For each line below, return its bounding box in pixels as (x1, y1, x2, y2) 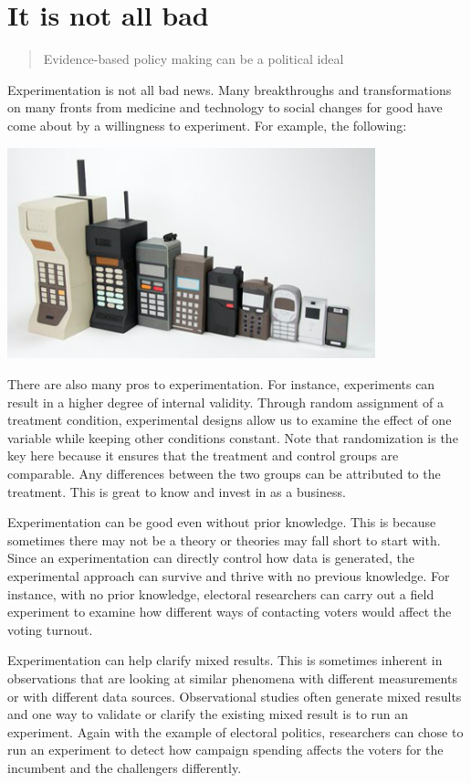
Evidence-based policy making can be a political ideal (43, 49, 344, 69)
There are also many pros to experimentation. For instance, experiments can (7, 375, 435, 393)
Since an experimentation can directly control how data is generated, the (7, 548, 414, 567)
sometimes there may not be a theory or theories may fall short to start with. (7, 530, 441, 549)
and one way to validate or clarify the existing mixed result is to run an (7, 704, 409, 724)
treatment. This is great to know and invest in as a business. (7, 481, 346, 501)
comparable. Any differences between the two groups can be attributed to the (7, 463, 441, 482)
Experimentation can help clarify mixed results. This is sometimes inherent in (7, 651, 443, 670)
